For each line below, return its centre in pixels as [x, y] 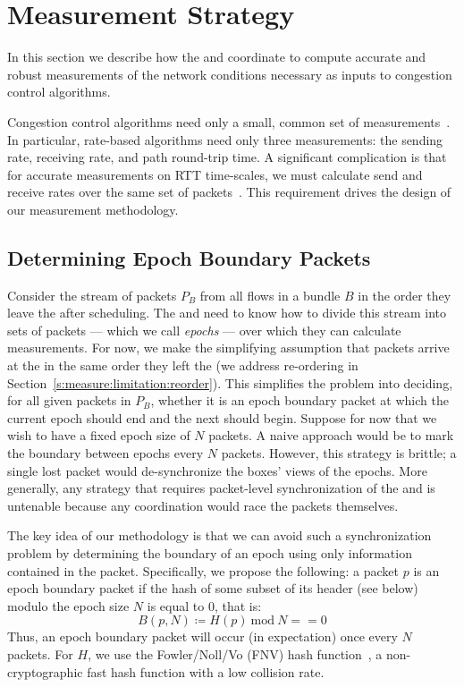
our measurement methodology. [93, 209]
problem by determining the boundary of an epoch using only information [210, 552]
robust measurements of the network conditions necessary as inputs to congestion [230, 74]
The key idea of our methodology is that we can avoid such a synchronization [219, 535]
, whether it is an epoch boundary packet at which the [299, 400]
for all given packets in [69, 400]
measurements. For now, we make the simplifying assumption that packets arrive [228, 348]
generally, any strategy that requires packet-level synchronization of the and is [221, 488]
